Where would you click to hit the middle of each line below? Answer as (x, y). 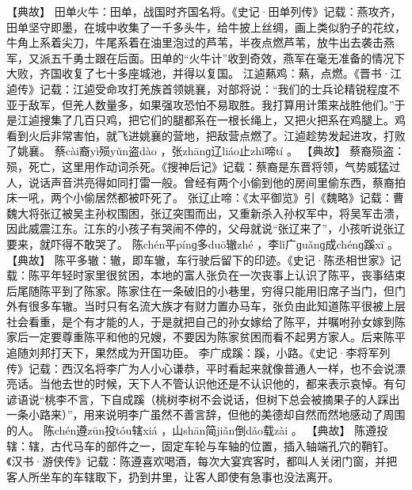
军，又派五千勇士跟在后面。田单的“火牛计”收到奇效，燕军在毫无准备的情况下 (206, 57)
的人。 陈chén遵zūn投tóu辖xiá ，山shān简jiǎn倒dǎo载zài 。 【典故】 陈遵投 (197, 430)
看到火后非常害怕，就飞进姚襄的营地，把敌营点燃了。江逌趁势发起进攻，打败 (206, 135)
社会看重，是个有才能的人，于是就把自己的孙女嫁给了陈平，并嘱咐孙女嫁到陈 (206, 321)
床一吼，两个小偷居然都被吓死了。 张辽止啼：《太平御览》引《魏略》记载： (200, 198)
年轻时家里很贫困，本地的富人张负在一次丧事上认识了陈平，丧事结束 (228, 275)
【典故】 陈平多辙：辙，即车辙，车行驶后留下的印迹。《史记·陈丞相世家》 (198, 259)
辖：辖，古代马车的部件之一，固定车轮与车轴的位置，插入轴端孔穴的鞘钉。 (200, 445)
